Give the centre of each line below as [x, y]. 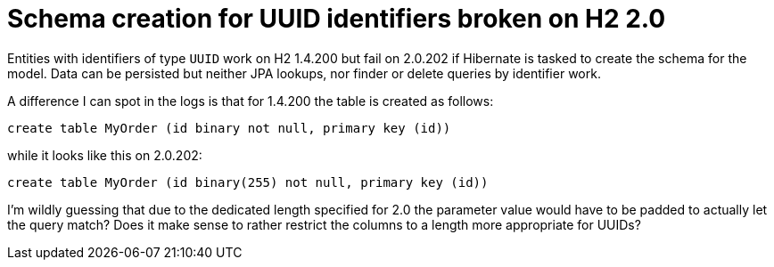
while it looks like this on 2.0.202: [105, 155]
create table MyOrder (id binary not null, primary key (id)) [229, 128]
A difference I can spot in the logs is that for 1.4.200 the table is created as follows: [251, 101]
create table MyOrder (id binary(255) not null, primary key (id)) [248, 182]
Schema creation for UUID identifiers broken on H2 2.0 [337, 19]
